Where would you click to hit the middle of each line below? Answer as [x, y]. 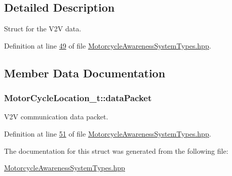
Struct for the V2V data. [43, 29]
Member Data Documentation [85, 73]
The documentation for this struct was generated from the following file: [116, 150]
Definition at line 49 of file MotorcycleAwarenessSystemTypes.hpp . [108, 45]
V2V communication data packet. [56, 117]
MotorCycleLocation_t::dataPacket [78, 98]
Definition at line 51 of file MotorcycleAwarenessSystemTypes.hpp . [108, 133]
